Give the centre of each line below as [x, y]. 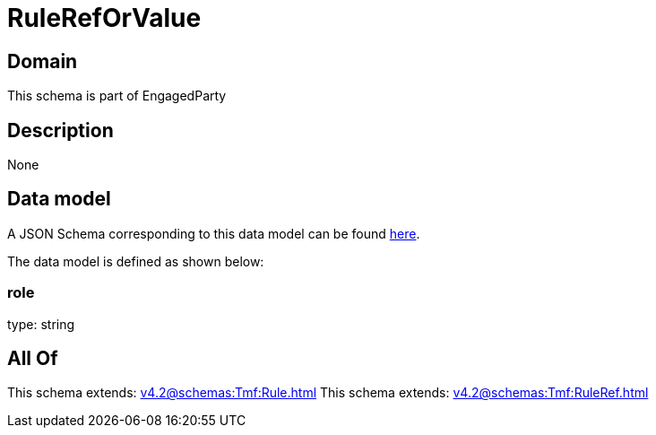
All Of [33, 359]
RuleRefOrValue [104, 18]
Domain [43, 61]
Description [60, 130]
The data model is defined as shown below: [136, 261]
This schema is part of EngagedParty [117, 96]
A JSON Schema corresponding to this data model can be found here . [214, 233]
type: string [41, 324]
